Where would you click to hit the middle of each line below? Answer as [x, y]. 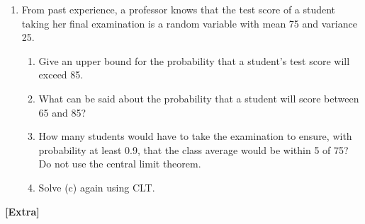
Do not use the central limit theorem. [120, 164]
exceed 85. [61, 75]
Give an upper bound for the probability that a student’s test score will [194, 60]
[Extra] [22, 211]
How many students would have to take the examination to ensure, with [195, 136]
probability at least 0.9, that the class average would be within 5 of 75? [193, 149]
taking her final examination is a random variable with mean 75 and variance [189, 23]
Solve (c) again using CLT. [97, 187]
